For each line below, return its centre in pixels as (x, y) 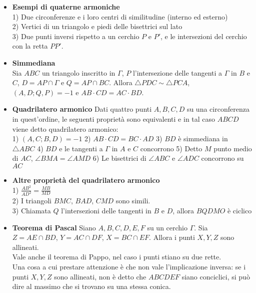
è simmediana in (203, 138)
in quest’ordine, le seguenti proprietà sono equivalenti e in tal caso (114, 118)
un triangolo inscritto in (78, 72)
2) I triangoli (32, 201)
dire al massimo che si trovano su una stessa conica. (91, 286)
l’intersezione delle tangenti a (177, 72)
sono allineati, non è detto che (100, 276)
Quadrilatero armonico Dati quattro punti (82, 109)
